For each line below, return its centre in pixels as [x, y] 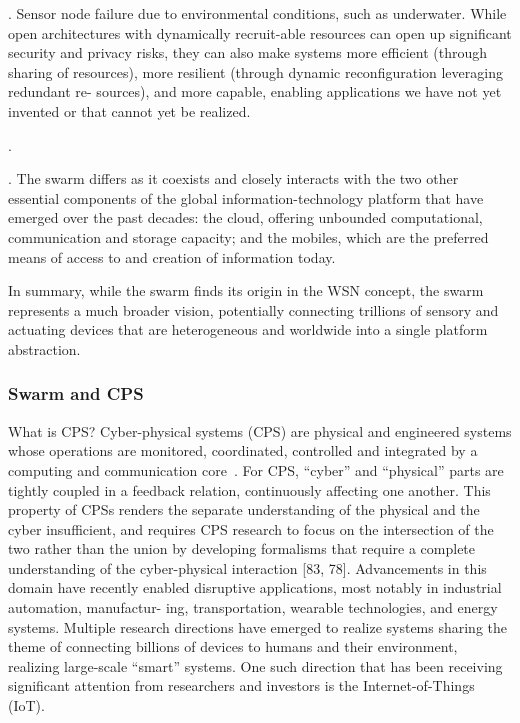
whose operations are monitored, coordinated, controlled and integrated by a [243, 450]
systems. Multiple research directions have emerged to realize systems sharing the [258, 626]
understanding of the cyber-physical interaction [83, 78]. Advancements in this [247, 567]
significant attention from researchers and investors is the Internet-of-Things [241, 685]
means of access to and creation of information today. [172, 256]
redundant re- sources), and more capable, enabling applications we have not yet [255, 91]
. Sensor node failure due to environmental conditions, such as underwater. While [257, 13]
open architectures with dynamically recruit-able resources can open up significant [260, 32]
